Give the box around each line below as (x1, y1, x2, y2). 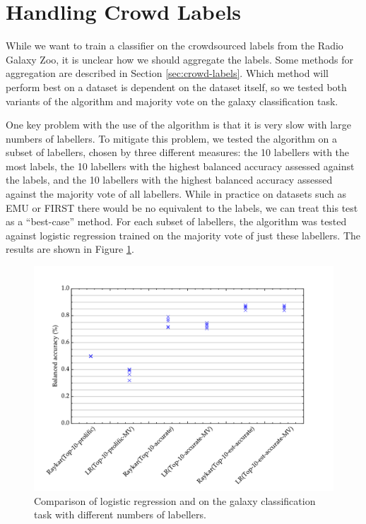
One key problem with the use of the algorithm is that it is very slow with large (6, 117, 351, 132)
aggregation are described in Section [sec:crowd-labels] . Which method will (6, 66, 329, 81)
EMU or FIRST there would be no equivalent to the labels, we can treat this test (6, 200, 358, 215)
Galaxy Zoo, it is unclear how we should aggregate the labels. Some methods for (6, 52, 354, 66)
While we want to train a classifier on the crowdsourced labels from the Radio (6, 38, 343, 53)
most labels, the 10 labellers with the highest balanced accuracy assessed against (6, 158, 355, 173)
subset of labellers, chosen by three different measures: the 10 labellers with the (6, 145, 350, 160)
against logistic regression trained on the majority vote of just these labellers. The (6, 227, 360, 242)
